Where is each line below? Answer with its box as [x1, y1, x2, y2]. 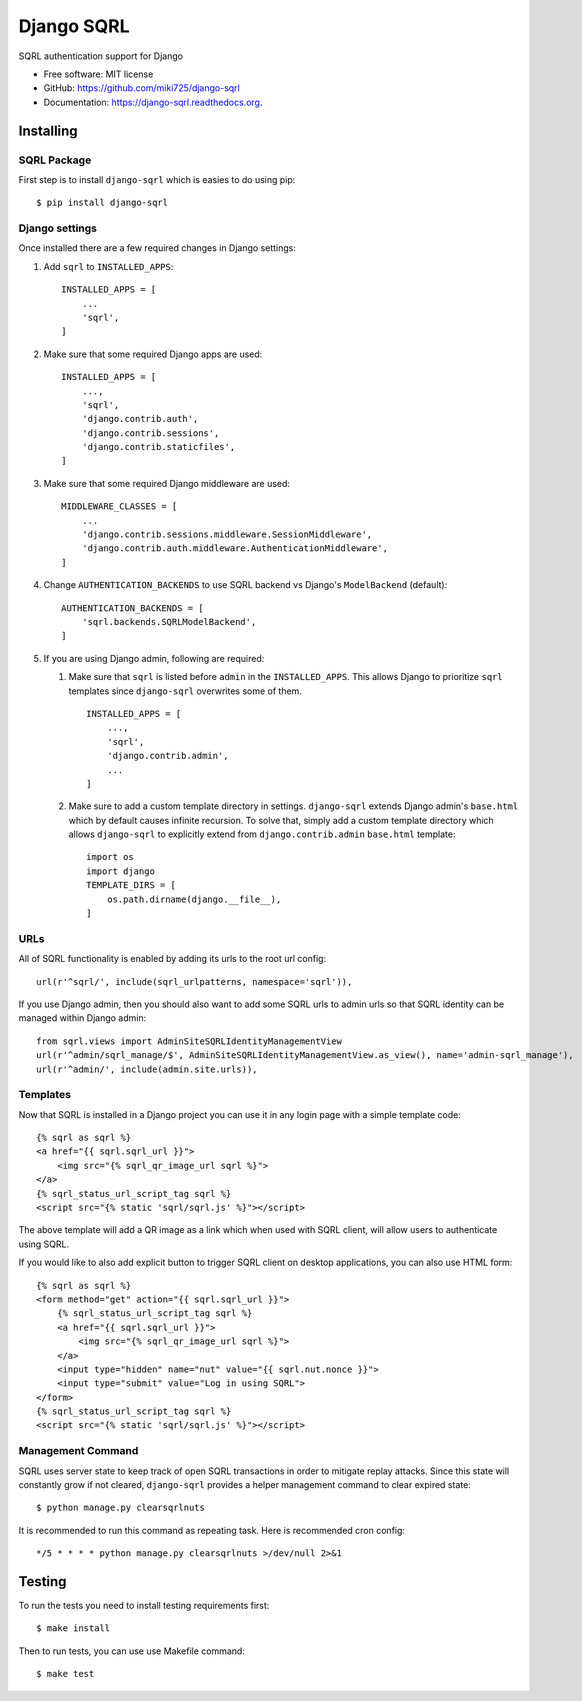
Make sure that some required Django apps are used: [43, 348, 263, 360]
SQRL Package [18, 153, 92, 167]
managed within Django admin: [18, 1012, 147, 1024]
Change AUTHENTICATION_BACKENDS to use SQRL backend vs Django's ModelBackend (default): [43, 579, 448, 591]
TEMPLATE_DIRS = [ [86, 880, 177, 891]
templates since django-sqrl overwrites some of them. [68, 685, 302, 697]
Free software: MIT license [43, 68, 154, 80]
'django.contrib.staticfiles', [81, 441, 236, 453]
